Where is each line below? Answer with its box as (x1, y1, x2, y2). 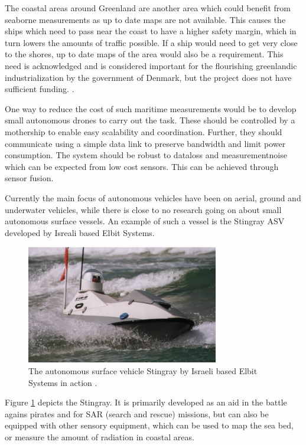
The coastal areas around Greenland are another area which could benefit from (5, 2, 291, 14)
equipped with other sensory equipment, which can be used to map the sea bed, (5, 419, 294, 431)
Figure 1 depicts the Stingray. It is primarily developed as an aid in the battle (5, 396, 287, 408)
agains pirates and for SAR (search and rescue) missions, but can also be (5, 407, 269, 420)
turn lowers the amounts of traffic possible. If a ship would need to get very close (5, 36, 298, 48)
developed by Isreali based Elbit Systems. (5, 226, 155, 238)
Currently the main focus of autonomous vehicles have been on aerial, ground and (5, 191, 301, 204)
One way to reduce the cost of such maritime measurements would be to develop (5, 102, 297, 114)
